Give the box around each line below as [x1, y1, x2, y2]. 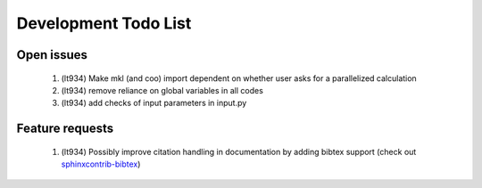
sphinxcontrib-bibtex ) [61, 159, 141, 169]
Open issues [16, 47, 88, 62]
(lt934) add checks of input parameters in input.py [61, 98, 247, 109]
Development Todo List [16, 13, 192, 33]
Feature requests [16, 121, 114, 136]
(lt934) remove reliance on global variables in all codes [61, 85, 263, 95]
